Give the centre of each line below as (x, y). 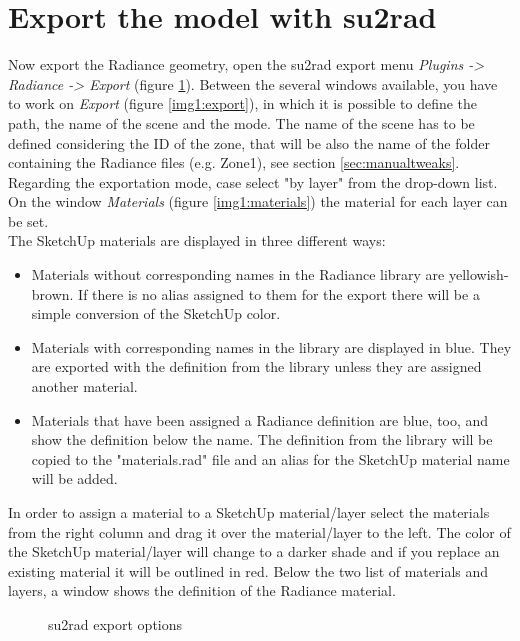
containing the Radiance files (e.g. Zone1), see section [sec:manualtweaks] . (234, 162)
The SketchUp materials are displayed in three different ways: (197, 240)
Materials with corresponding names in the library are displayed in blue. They (271, 346)
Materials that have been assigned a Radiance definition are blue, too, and (260, 419)
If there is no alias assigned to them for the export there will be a (279, 293)
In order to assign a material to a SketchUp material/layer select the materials (249, 512)
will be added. (74, 478)
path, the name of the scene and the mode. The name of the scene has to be (241, 122)
